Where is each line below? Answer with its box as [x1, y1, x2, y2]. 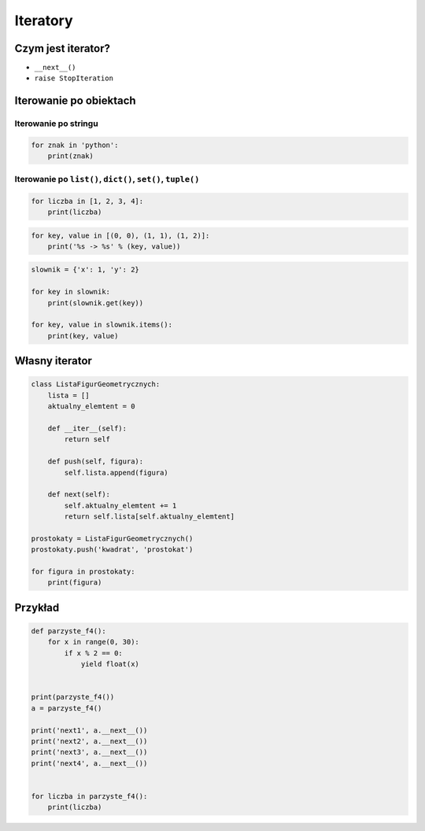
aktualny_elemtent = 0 [47, 402, 135, 411]
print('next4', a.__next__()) [31, 759, 148, 767]
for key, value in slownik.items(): [31, 320, 173, 330]
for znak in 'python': [31, 141, 119, 150]
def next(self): [47, 490, 110, 499]
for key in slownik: [31, 287, 110, 297]
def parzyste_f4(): [31, 626, 106, 636]
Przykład [14, 600, 60, 614]
